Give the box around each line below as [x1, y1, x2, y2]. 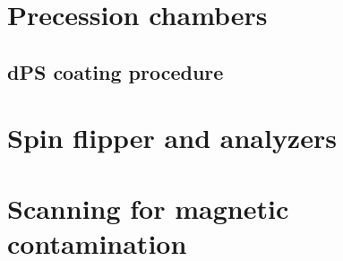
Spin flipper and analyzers [7, 119, 337, 156]
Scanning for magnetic [7, 189, 289, 226]
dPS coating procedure [7, 57, 224, 85]
